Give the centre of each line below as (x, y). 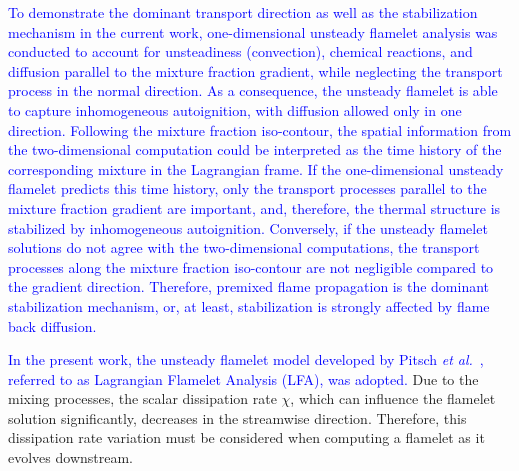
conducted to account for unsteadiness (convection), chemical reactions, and (240, 51)
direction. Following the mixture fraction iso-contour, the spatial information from (260, 129)
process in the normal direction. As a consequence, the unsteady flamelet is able (253, 90)
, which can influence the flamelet (393, 398)
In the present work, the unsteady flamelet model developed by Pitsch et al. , (246, 359)
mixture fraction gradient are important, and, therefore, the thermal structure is (254, 207)
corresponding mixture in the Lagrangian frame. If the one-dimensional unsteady (256, 168)
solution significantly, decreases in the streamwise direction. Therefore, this (237, 417)
